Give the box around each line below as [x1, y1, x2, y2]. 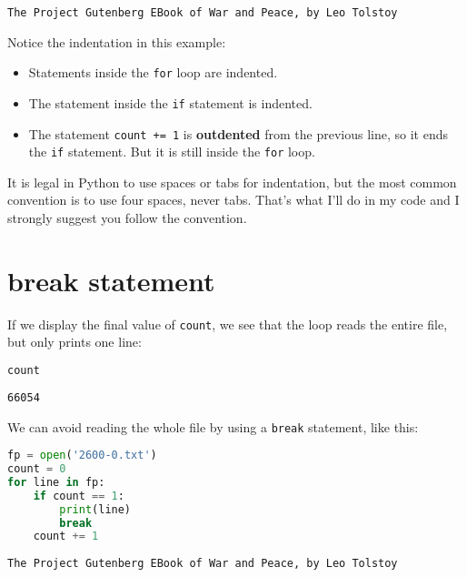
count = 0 [7, 462, 66, 476]
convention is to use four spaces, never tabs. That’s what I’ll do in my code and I [7, 190, 460, 209]
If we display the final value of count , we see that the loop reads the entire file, [7, 314, 448, 333]
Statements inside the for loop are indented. [28, 63, 278, 82]
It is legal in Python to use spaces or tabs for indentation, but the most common [7, 172, 457, 191]
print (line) [59, 502, 132, 516]
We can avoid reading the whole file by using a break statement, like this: [7, 417, 419, 436]
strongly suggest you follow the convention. [7, 208, 247, 228]
